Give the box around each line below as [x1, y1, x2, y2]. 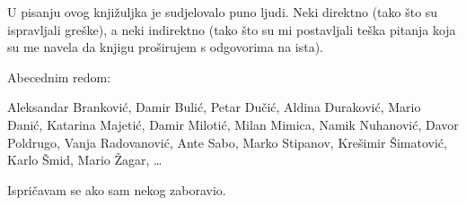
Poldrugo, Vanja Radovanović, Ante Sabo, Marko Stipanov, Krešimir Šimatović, [7, 132, 447, 151]
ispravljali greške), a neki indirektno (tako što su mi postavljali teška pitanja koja [7, 20, 456, 38]
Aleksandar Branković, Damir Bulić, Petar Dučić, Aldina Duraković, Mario [7, 98, 421, 116]
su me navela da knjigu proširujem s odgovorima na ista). [7, 38, 323, 56]
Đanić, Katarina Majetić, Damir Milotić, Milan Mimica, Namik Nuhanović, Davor [7, 115, 459, 133]
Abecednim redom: [7, 67, 111, 86]
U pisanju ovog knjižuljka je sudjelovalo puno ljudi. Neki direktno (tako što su [7, 3, 438, 21]
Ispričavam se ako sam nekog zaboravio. [7, 180, 226, 199]
